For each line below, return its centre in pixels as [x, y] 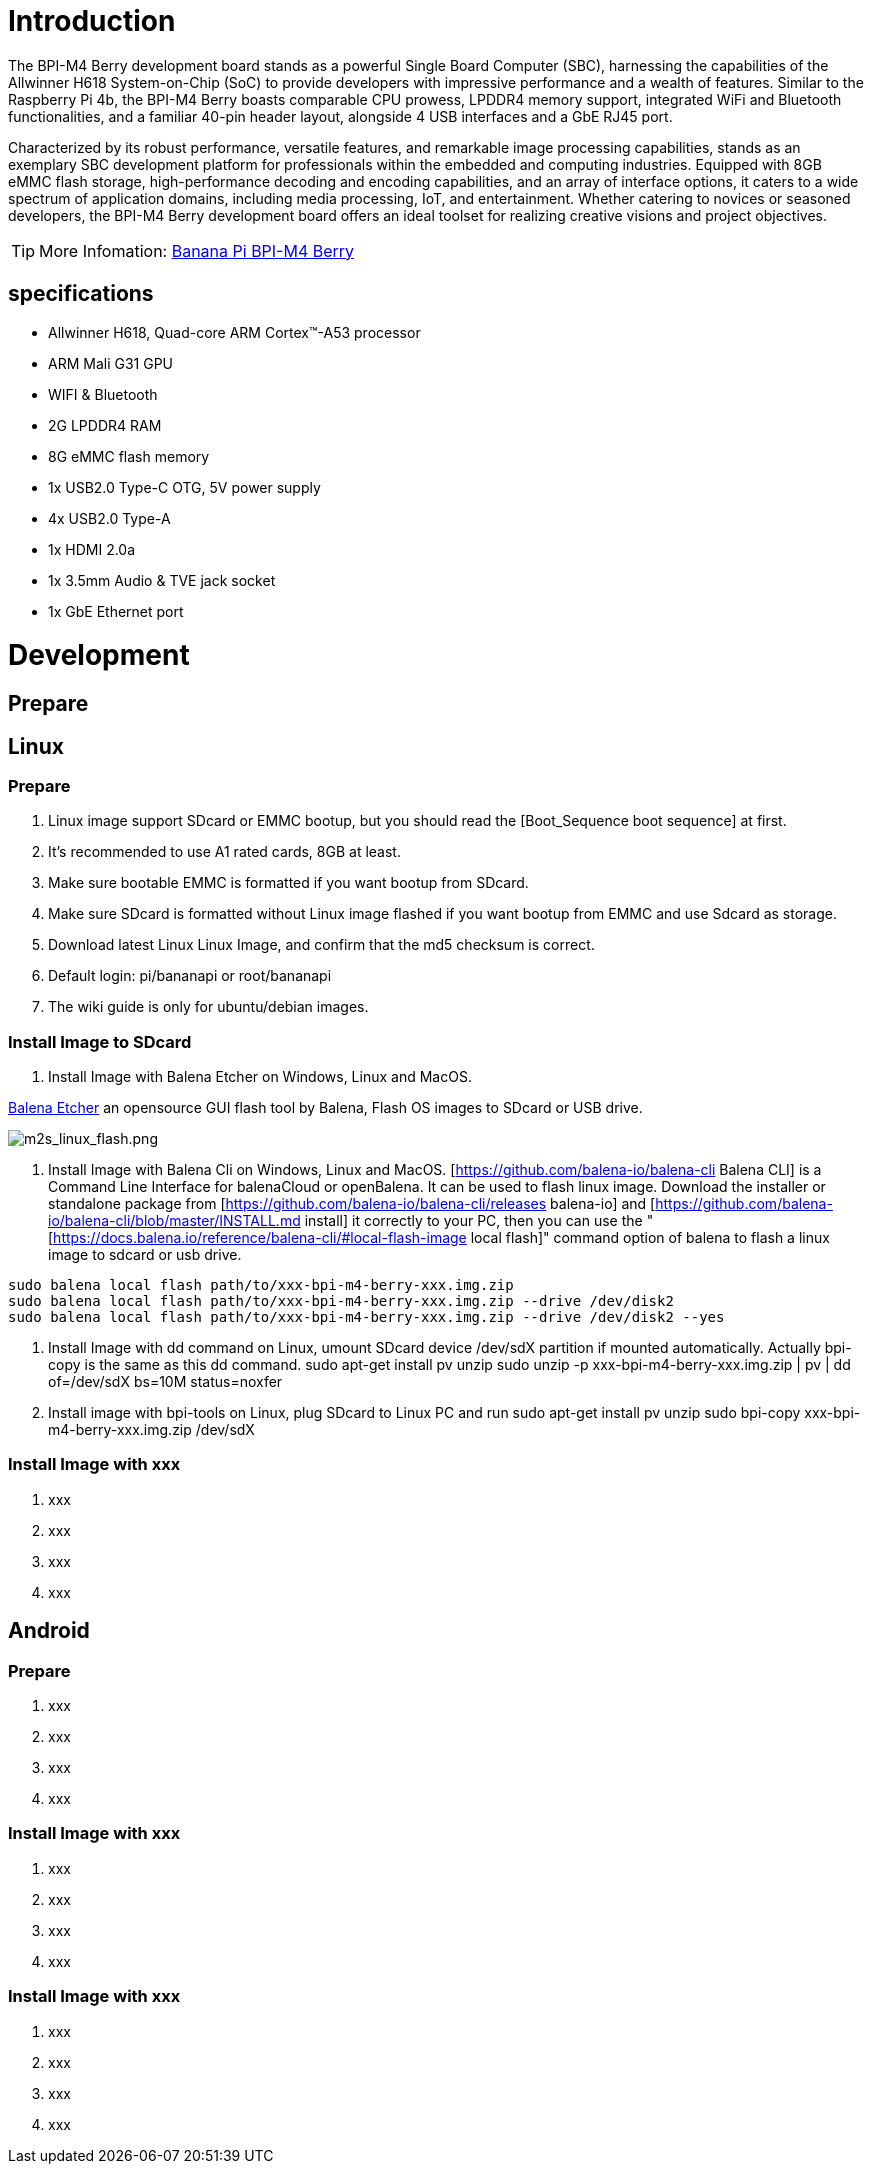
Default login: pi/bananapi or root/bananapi [190, 976]
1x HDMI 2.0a [92, 549]
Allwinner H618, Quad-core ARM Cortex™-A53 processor [234, 332]
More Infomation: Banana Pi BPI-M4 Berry [197, 250]
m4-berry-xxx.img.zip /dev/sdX [151, 1430]
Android [49, 1631]
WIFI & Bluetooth [103, 394]
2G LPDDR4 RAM [105, 425]
